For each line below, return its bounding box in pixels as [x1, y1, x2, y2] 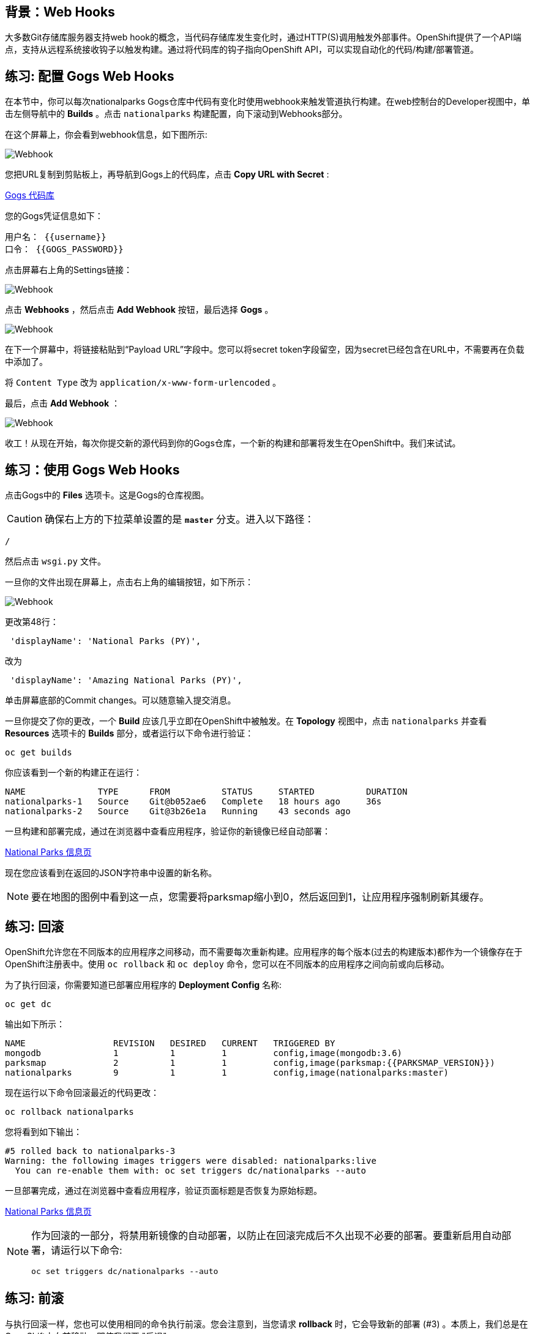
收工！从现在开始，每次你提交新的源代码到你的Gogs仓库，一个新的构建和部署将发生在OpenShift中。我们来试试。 [5, 438, 461, 449]
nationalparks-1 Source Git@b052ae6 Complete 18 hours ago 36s [5, 796, 382, 807]
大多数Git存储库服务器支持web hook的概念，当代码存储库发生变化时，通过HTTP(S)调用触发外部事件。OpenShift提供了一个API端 [5, 32, 522, 43]
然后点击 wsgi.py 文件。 [5, 556, 106, 567]
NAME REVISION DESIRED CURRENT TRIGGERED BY [5, 1038, 335, 1048]
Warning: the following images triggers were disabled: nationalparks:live [5, 1155, 376, 1166]
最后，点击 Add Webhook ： [5, 398, 120, 409]
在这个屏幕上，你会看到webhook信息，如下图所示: [5, 129, 208, 140]
